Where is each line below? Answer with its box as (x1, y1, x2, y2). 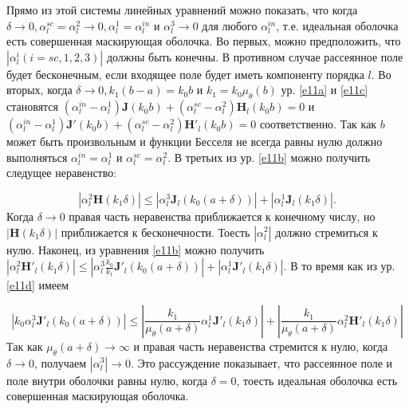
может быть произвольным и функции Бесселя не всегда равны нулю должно (6, 133, 383, 150)
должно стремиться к (275, 223, 378, 240)
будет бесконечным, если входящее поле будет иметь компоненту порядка (6, 65, 364, 82)
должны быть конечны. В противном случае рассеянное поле (106, 48, 403, 65)
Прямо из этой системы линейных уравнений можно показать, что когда (6, 2, 358, 18)
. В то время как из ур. (283, 258, 395, 274)
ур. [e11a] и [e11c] (281, 81, 368, 98)
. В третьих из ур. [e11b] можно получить (167, 148, 371, 165)
